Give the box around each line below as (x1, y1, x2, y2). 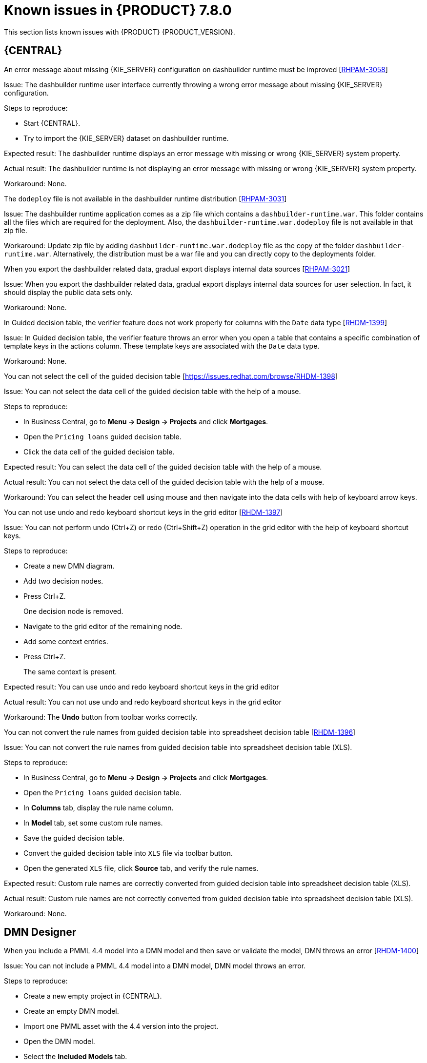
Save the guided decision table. (23, 833, 124, 842)
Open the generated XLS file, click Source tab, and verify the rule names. (23, 864, 259, 872)
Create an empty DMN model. (23, 1007, 119, 1016)
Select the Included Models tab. (23, 1052, 127, 1061)
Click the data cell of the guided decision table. (23, 447, 175, 456)
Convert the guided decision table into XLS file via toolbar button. (23, 848, 233, 857)
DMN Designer (4, 926, 77, 939)
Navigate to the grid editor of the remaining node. (23, 622, 183, 630)
